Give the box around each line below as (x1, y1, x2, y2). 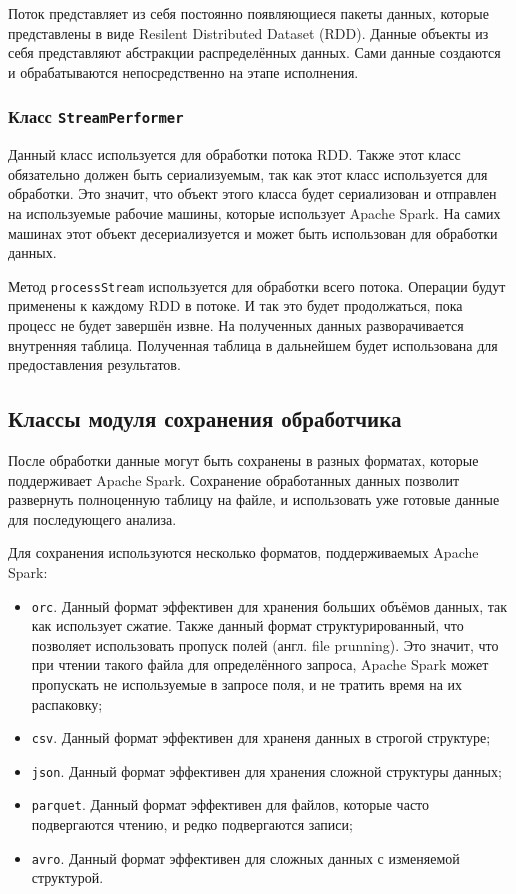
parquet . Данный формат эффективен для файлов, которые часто (31, 794, 430, 815)
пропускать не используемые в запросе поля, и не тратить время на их (31, 673, 463, 694)
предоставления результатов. (8, 354, 181, 375)
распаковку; (31, 693, 103, 714)
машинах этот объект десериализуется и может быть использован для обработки (8, 222, 498, 243)
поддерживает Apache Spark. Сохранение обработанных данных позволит (8, 469, 460, 490)
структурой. (31, 867, 104, 888)
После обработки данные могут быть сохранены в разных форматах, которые (8, 449, 479, 470)
